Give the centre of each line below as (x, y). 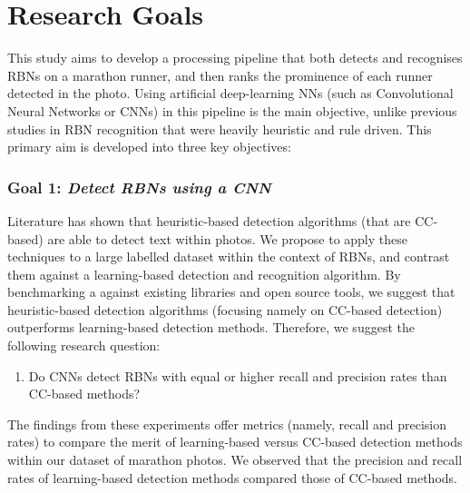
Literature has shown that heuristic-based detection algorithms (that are (209, 220)
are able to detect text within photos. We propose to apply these (227, 238)
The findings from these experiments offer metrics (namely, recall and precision (227, 424)
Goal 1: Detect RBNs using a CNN (139, 187)
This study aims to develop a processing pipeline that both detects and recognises (235, 58)
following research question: (84, 345)
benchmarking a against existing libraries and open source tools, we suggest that (231, 292)
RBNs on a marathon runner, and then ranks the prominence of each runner (220, 75)
